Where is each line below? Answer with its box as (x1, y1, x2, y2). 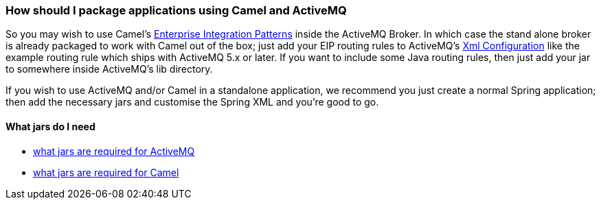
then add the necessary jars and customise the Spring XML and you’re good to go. (5, 96, 379, 108)
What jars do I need (5, 120, 95, 132)
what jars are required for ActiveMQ (33, 145, 195, 157)
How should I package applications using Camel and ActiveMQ (5, 3, 347, 17)
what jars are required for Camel (33, 166, 179, 178)
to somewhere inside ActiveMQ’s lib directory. (5, 63, 213, 75)
